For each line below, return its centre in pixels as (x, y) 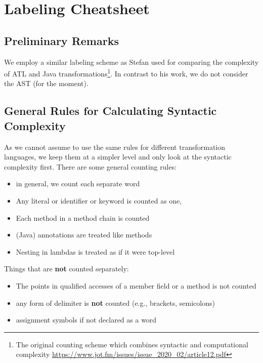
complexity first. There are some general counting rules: (91, 166)
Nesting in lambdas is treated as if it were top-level (95, 251)
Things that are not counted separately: (67, 269)
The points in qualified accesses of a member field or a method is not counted (136, 285)
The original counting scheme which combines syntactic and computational (132, 344)
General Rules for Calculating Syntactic (111, 111)
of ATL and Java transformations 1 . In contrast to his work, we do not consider (126, 73)
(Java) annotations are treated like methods (84, 235)
